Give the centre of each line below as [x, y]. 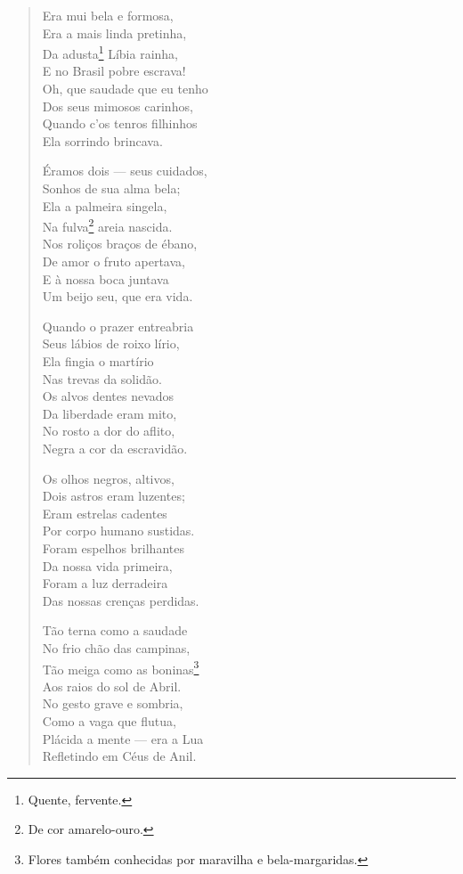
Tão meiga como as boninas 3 [121, 667]
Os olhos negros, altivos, [108, 478]
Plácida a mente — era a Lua [123, 738]
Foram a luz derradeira [105, 583]
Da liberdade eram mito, [110, 413]
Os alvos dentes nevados [108, 396]
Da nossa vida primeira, [107, 565]
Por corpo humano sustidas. [118, 531]
